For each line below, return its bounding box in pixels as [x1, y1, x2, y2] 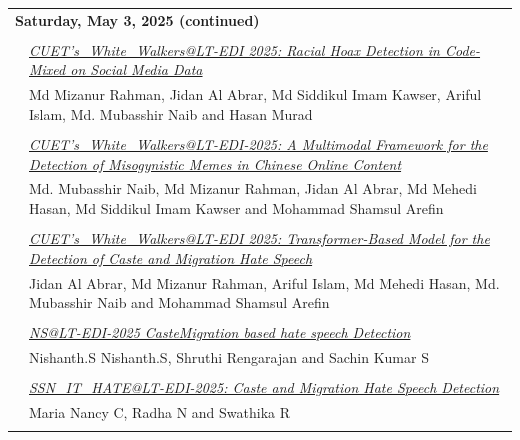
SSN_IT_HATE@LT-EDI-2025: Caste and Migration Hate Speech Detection [29, 377, 500, 398]
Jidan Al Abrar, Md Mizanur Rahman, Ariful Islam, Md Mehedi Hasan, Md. [29, 272, 500, 293]
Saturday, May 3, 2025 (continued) [15, 9, 260, 30]
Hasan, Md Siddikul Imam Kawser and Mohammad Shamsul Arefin [29, 198, 444, 218]
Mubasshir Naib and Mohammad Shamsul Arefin [29, 292, 330, 313]
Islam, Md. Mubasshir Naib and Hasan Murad [29, 103, 313, 124]
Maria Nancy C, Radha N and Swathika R [29, 402, 291, 422]
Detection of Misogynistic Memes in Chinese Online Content [29, 153, 402, 174]
